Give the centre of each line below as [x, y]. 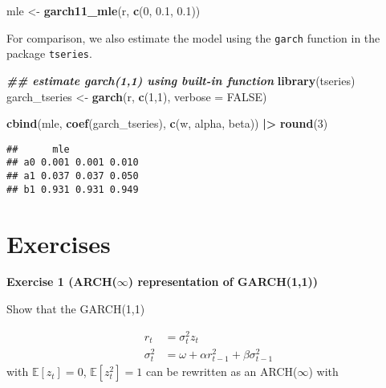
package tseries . [49, 53]
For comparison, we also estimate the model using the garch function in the [193, 37]
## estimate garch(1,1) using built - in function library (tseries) [181, 80]
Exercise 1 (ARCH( [62, 282]
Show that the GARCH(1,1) [76, 309]
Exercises [59, 243]
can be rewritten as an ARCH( [221, 372]
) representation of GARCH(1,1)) [223, 282]
